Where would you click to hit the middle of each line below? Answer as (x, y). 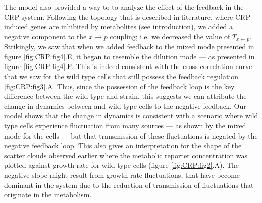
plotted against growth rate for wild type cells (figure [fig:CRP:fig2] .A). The (122, 165)
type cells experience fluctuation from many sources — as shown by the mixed (125, 125)
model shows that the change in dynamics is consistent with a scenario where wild (131, 116)
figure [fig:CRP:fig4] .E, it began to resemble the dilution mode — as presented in (129, 56)
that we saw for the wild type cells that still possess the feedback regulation (121, 76)
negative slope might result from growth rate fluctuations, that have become (122, 175)
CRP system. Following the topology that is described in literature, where (119, 16)
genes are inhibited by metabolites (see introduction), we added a (132, 26)
